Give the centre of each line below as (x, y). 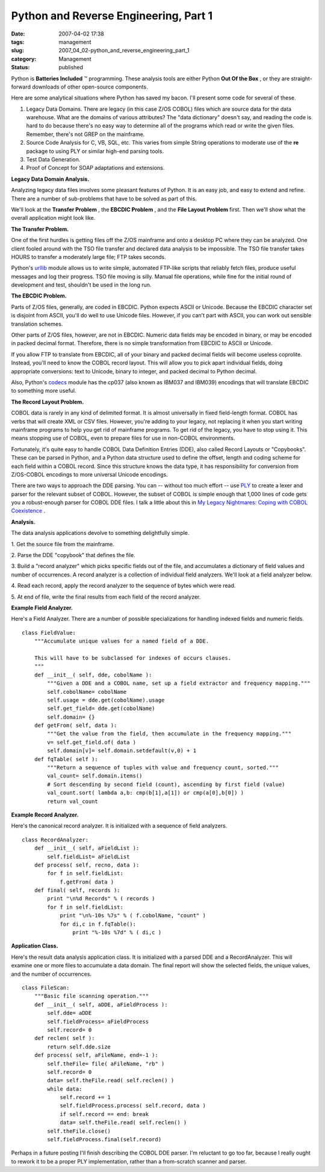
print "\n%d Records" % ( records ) (101, 899)
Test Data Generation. (53, 160)
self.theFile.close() (79, 1131)
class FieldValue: (49, 633)
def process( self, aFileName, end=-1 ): (96, 1055)
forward (21, 87)
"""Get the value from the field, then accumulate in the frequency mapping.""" (169, 734)
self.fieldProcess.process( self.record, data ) (133, 1106)
